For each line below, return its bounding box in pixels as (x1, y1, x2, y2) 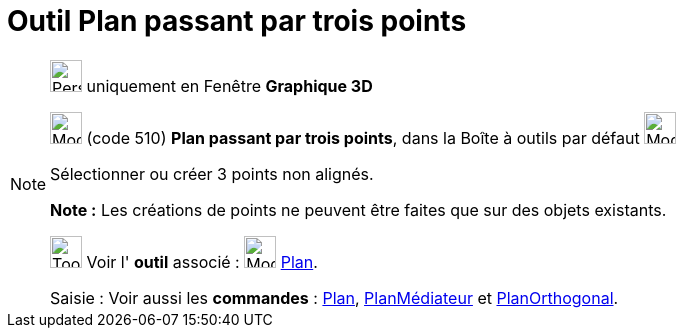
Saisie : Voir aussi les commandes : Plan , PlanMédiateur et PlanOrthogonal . (50, 287, 619, 308)
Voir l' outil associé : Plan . (86, 251, 318, 272)
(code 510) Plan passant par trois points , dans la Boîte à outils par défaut (86, 127, 640, 148)
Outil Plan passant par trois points (7, 4, 467, 38)
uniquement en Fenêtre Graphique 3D (86, 75, 373, 96)
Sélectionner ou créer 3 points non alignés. (50, 163, 374, 184)
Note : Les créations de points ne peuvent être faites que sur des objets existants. (50, 199, 667, 220)
